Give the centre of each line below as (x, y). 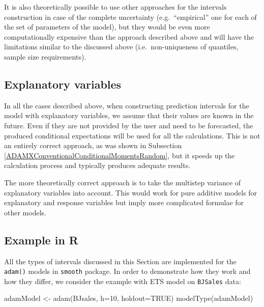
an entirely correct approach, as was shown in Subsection (93, 145)
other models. (25, 212)
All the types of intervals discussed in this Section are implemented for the (120, 261)
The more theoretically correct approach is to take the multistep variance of (123, 182)
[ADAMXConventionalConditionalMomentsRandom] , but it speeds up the (120, 155)
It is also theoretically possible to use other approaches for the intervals (115, 7)
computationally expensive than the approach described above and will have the (129, 36)
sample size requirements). (45, 56)
